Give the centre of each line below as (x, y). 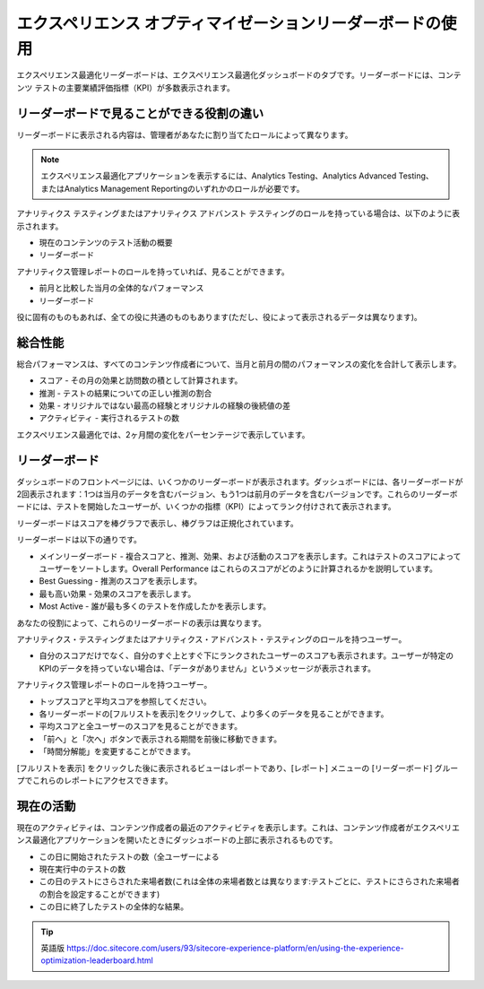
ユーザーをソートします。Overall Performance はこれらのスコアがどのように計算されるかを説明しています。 (238, 568)
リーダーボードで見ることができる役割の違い (140, 113)
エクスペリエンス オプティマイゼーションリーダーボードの (229, 23)
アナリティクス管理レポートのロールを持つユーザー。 (114, 685)
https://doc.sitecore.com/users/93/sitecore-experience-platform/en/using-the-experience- (235, 948)
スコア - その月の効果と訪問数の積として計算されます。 (141, 380)
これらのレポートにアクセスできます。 (102, 780)
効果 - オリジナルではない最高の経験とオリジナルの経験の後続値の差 (165, 406)
